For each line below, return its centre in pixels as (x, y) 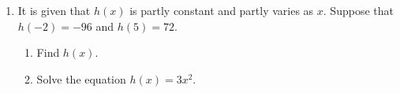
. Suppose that (358, 10)
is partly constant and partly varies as (222, 10)
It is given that (54, 10)
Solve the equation (81, 78)
